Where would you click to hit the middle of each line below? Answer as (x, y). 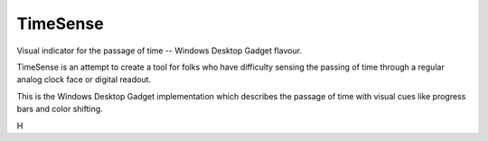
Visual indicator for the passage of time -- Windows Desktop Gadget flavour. (160, 51)
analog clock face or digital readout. (84, 80)
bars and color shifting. (60, 109)
